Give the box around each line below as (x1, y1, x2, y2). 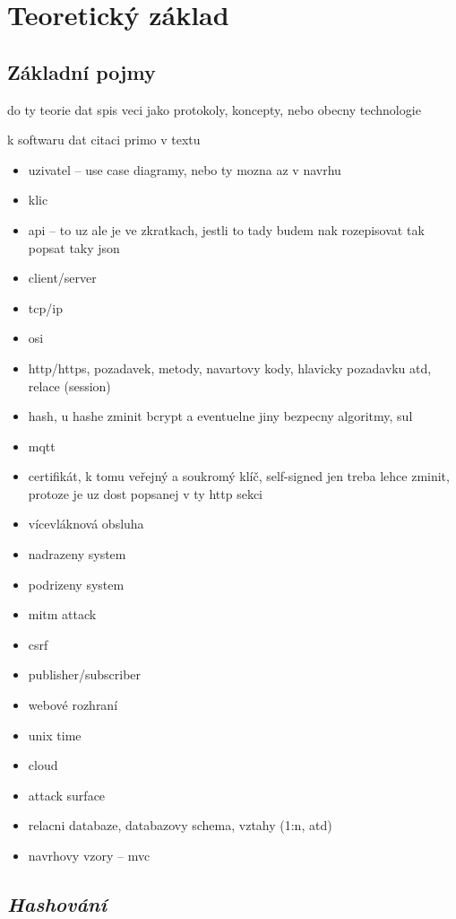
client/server (28, 268, 97, 287)
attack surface (28, 785, 106, 804)
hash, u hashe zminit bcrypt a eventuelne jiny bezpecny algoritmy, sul (28, 407, 413, 425)
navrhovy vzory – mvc (28, 846, 151, 865)
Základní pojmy (7, 57, 156, 85)
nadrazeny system (28, 545, 126, 564)
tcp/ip (28, 298, 63, 317)
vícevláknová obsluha (28, 514, 144, 533)
